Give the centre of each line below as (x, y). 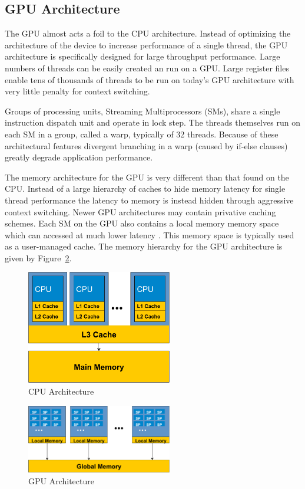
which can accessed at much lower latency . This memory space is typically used (150, 234)
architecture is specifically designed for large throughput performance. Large (142, 56)
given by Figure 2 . (38, 257)
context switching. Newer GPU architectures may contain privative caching (140, 211)
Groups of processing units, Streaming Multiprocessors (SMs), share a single (142, 111)
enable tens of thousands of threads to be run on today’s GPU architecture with (150, 79)
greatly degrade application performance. (79, 157)
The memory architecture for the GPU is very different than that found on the (147, 177)
